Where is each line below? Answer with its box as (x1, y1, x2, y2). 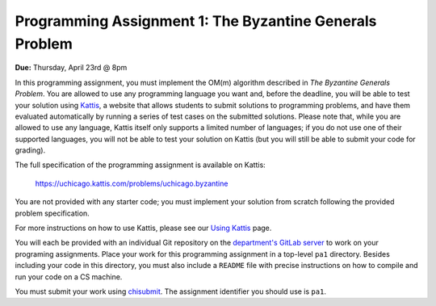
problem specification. (15, 208, 90, 218)
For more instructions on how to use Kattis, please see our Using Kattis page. (15, 223, 272, 233)
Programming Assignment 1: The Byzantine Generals (15, 12, 377, 30)
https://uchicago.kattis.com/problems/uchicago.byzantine (35, 178, 228, 188)
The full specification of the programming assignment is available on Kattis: (15, 160, 266, 170)
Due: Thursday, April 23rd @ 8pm (15, 63, 128, 73)
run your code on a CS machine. (15, 271, 123, 282)
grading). (15, 145, 46, 155)
